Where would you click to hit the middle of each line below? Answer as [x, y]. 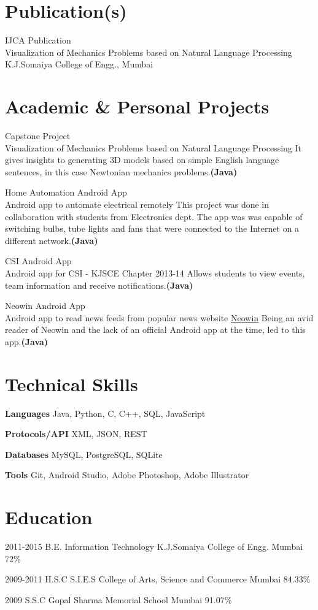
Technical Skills [72, 383]
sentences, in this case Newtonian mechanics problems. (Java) [121, 171]
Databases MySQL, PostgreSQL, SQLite [84, 454]
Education [49, 517]
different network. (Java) [52, 240]
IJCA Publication [38, 40]
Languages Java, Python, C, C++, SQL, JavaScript [105, 413]
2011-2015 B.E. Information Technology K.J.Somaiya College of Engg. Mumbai [154, 547]
